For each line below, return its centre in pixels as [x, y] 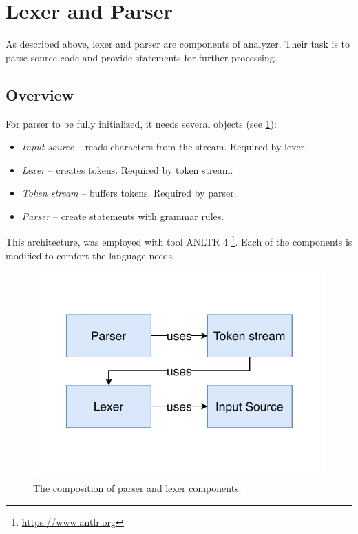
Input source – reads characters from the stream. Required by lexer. [165, 147]
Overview [40, 94]
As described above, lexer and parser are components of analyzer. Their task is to [178, 44]
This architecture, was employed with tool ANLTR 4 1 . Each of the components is [179, 241]
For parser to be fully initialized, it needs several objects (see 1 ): [141, 123]
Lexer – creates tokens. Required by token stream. [127, 169]
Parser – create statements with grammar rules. [123, 216]
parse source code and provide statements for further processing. [141, 57]
